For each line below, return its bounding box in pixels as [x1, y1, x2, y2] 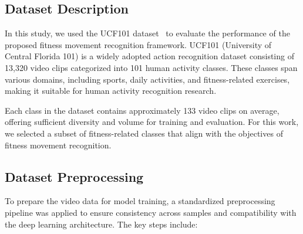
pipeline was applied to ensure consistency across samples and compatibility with [5, 206, 297, 218]
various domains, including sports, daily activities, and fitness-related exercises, [5, 73, 290, 85]
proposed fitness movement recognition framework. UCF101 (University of [5, 38, 272, 50]
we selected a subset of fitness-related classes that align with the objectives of [5, 127, 283, 139]
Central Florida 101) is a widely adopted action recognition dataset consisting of [5, 50, 294, 62]
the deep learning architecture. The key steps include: [5, 218, 198, 230]
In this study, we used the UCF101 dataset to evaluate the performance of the [5, 27, 290, 39]
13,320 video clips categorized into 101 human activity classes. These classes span [5, 61, 298, 73]
